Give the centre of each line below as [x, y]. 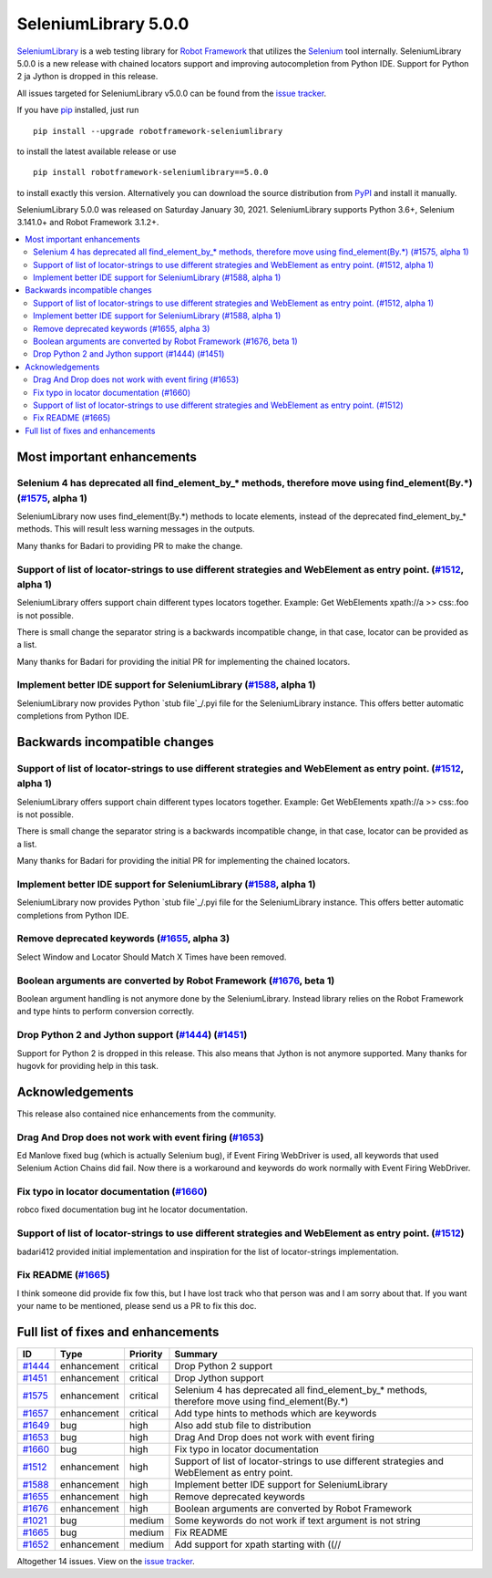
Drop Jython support [219, 1378]
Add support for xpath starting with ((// [258, 1544]
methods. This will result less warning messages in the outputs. [136, 529]
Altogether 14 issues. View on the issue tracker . [106, 1562]
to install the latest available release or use [97, 151]
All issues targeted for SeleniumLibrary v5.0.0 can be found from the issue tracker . [172, 93]
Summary [196, 1355]
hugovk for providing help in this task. [88, 1065]
